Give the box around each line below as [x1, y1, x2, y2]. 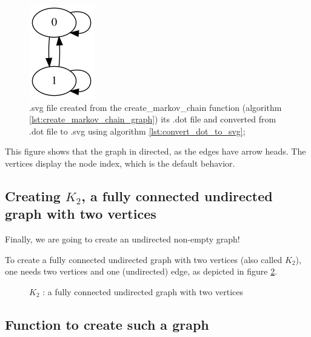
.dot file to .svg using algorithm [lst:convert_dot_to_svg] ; [29, 124, 246, 137]
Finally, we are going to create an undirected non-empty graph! [5, 233, 240, 245]
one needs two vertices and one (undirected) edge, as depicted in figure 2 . [5, 265, 278, 278]
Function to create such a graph [5, 315, 209, 333]
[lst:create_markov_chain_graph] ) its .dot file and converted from [29, 113, 276, 125]
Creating [5, 186, 61, 205]
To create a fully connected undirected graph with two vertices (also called [5, 253, 283, 265]
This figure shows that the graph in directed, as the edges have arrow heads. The [5, 145, 306, 158]
